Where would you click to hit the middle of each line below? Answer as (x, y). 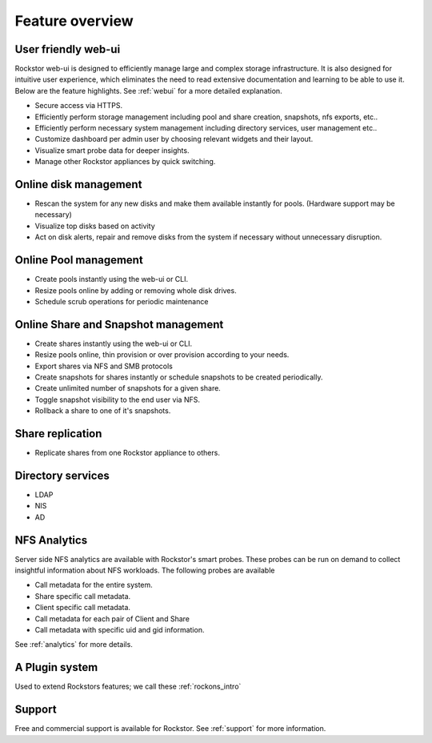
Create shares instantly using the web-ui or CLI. (114, 343)
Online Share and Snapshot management (119, 324)
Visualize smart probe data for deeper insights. (112, 150)
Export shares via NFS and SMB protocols (104, 366)
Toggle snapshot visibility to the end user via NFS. (117, 400)
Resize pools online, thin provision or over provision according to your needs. (162, 355)
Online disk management (78, 185)
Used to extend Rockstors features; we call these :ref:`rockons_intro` (128, 687)
